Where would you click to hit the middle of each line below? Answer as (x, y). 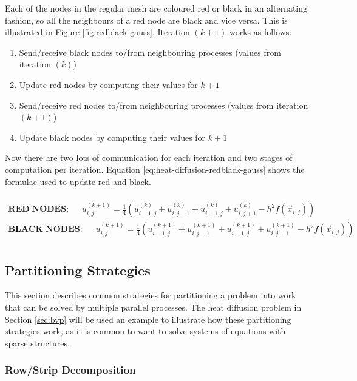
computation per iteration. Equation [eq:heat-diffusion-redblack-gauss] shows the (155, 169)
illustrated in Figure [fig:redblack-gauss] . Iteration (97, 32)
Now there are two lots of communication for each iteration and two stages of (149, 157)
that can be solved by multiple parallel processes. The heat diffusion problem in (153, 307)
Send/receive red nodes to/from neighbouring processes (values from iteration (164, 105)
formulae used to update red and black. (78, 181)
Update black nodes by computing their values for (112, 137)
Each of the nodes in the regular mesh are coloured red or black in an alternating (156, 8)
